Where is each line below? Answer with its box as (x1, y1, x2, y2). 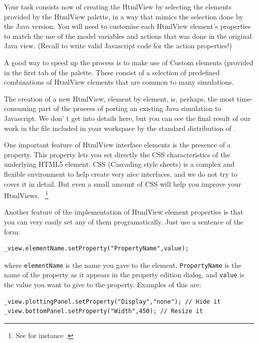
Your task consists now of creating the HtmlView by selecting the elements (4, 1, 232, 11)
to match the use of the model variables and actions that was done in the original (4, 30, 252, 41)
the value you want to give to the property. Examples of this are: (4, 279, 201, 290)
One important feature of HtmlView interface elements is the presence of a (4, 139, 231, 150)
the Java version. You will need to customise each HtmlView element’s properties (4, 21, 251, 31)
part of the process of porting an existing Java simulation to (38, 103, 221, 114)
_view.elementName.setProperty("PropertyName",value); (4, 245, 189, 252)
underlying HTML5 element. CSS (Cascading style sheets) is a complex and (4, 159, 235, 169)
